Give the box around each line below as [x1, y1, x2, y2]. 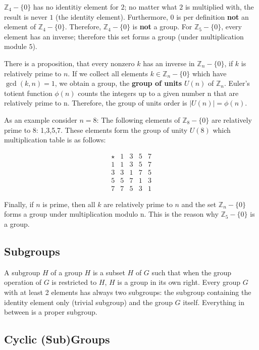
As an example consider [4, 114, 77, 125]
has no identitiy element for [33, 2, 119, 12]
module [4, 41, 27, 52]
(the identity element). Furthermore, [56, 11, 168, 22]
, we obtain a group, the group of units [55, 78, 182, 88]
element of [4, 21, 36, 32]
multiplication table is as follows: [4, 134, 106, 145]
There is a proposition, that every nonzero [4, 58, 135, 68]
